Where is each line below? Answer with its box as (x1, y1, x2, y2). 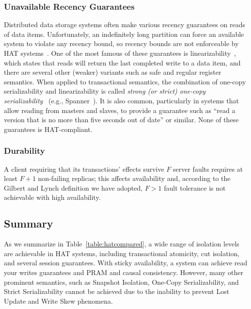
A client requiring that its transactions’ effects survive (4, 163, 164, 174)
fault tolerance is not (164, 182, 226, 193)
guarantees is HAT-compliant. (4, 124, 93, 134)
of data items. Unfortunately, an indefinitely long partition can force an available (4, 29, 244, 39)
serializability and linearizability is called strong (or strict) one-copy (4, 86, 206, 96)
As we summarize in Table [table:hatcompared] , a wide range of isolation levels (4, 239, 239, 249)
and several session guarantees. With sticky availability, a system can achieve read (4, 258, 248, 268)
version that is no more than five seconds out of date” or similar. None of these (4, 114, 239, 125)
